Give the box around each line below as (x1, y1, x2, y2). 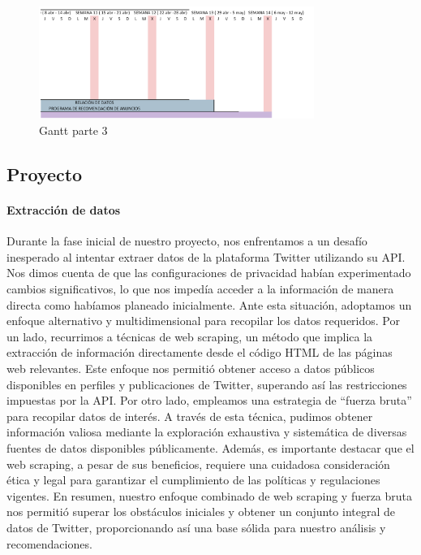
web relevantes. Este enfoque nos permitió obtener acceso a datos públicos (6, 359, 375, 376)
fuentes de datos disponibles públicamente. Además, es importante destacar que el (6, 439, 415, 456)
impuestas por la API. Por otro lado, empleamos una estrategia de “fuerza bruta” (6, 392, 412, 409)
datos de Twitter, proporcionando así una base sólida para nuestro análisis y (6, 518, 386, 535)
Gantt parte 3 (39, 122, 108, 139)
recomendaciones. (6, 535, 92, 552)
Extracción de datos (6, 202, 121, 219)
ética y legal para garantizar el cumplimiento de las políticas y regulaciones (6, 471, 380, 488)
